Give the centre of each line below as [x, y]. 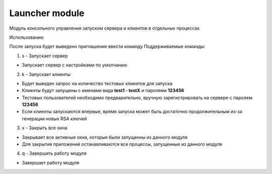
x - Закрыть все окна [45, 128]
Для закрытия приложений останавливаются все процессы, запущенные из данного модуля [122, 144]
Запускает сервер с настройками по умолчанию [75, 65]
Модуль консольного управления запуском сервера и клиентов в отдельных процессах [105, 28]
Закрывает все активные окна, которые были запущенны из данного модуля [105, 137]
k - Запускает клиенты [46, 74]
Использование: [27, 37]
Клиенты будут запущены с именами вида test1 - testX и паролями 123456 [103, 91]
